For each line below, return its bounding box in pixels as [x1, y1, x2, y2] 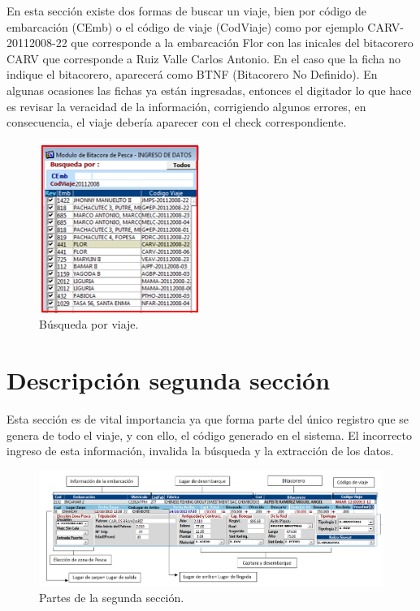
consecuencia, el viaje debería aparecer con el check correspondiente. [6, 114, 347, 131]
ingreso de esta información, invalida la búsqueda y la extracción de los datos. [6, 442, 394, 459]
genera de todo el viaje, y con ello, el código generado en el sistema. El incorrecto [6, 426, 413, 443]
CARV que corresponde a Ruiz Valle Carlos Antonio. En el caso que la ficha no [6, 49, 401, 67]
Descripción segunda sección [6, 364, 331, 397]
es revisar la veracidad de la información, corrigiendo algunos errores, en [6, 97, 366, 114]
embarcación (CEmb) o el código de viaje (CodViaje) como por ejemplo [6, 18, 364, 35]
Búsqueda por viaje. [39, 316, 139, 333]
